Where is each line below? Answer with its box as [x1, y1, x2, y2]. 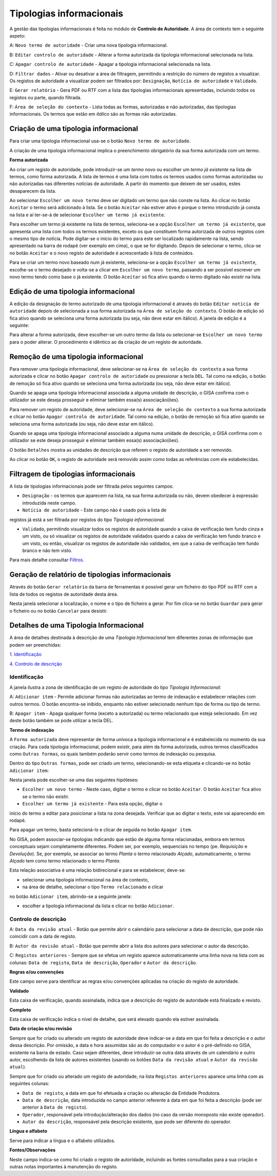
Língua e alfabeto [9, 1128, 48, 1134]
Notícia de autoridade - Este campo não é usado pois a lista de [22, 507, 167, 513]
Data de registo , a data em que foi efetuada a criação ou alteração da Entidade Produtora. [22, 1090, 221, 1096]
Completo [9, 1006, 31, 1013]
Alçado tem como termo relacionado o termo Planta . [9, 857, 121, 863]
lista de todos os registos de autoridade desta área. [9, 591, 118, 597]
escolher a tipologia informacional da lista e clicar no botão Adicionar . [22, 903, 174, 909]
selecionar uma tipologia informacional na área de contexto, [22, 876, 149, 883]
